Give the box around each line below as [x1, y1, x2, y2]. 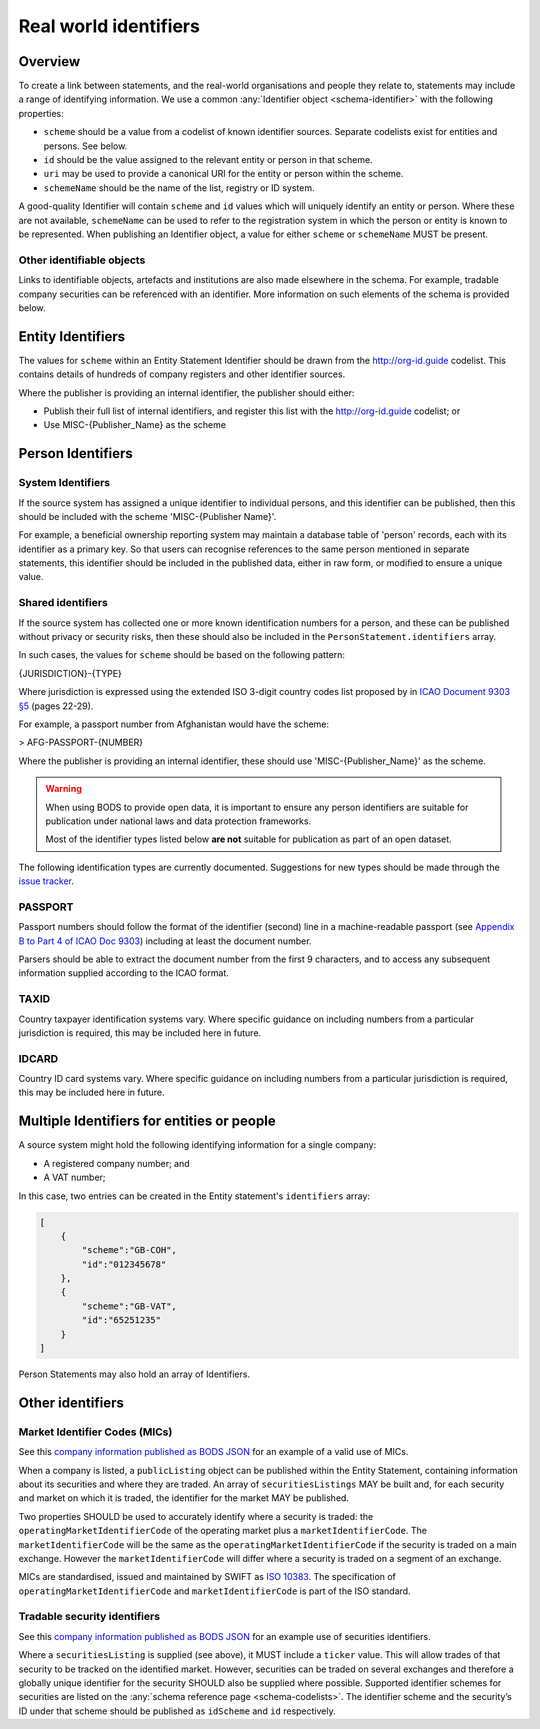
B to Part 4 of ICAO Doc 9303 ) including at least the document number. [18, 935, 312, 947]
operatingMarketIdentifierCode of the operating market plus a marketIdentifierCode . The [18, 1525, 427, 1537]
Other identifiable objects [18, 253, 146, 267]
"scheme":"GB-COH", [81, 1245, 177, 1256]
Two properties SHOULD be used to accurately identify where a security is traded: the [18, 1510, 374, 1522]
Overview [18, 53, 81, 70]
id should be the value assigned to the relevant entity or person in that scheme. [43, 154, 374, 166]
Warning [45, 783, 82, 795]
